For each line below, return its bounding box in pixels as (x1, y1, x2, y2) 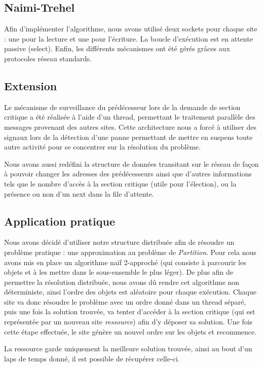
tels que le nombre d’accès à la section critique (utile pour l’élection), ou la (4, 178, 237, 189)
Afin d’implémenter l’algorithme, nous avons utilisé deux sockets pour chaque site (4, 23, 257, 34)
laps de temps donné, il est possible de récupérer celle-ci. (4, 353, 180, 363)
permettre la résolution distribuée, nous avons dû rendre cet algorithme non (4, 276, 240, 287)
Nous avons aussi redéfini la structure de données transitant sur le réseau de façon (4, 158, 259, 169)
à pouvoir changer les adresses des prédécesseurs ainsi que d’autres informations (4, 168, 252, 179)
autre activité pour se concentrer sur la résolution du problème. (4, 141, 201, 152)
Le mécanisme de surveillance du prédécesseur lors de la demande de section (4, 101, 241, 112)
